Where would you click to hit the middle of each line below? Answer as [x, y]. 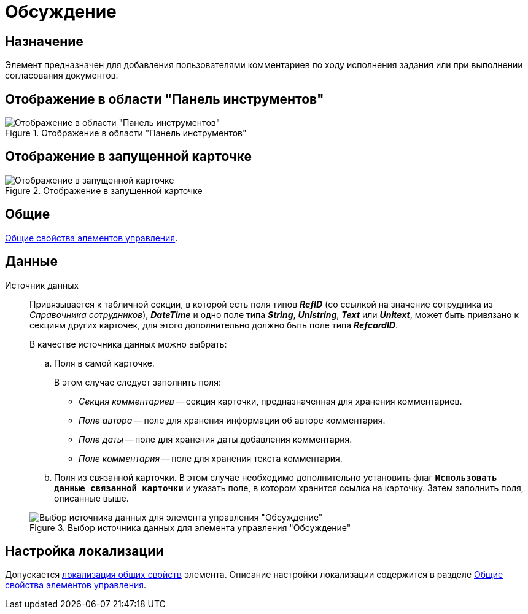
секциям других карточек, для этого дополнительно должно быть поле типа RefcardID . [214, 325]
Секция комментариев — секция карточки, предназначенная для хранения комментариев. [270, 401]
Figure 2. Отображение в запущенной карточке [104, 190]
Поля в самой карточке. [104, 363]
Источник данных [42, 285]
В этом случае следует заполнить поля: [138, 382]
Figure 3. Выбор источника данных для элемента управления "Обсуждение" [190, 527]
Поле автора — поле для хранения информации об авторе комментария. [232, 420]
